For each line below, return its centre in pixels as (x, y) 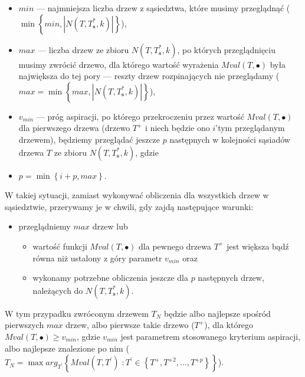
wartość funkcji (60, 246)
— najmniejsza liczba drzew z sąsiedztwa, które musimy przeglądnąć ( (163, 8)
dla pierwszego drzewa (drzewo (74, 128)
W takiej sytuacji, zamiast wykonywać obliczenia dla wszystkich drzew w (137, 195)
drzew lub (110, 226)
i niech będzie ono (178, 128)
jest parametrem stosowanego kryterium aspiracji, (211, 336)
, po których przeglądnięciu (226, 49)
